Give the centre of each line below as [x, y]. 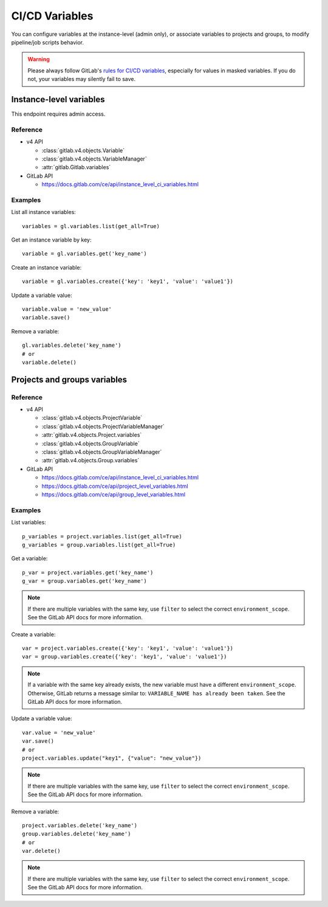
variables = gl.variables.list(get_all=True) [91, 226]
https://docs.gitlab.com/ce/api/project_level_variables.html [115, 486]
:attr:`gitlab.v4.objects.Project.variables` [92, 435]
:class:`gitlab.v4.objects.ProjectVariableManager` [103, 426]
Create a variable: [33, 634]
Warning [39, 59]
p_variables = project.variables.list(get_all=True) [102, 536]
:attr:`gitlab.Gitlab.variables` [76, 167]
